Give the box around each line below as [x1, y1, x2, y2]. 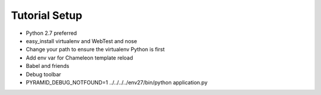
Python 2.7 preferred [26, 30, 77, 37]
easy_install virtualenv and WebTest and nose [26, 37, 137, 44]
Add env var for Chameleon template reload [26, 54, 133, 61]
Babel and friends [26, 63, 70, 70]
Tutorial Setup [11, 9, 83, 22]
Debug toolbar [26, 71, 62, 78]
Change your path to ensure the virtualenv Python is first [26, 46, 165, 53]
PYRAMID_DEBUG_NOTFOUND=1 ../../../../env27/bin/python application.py [26, 78, 208, 86]
